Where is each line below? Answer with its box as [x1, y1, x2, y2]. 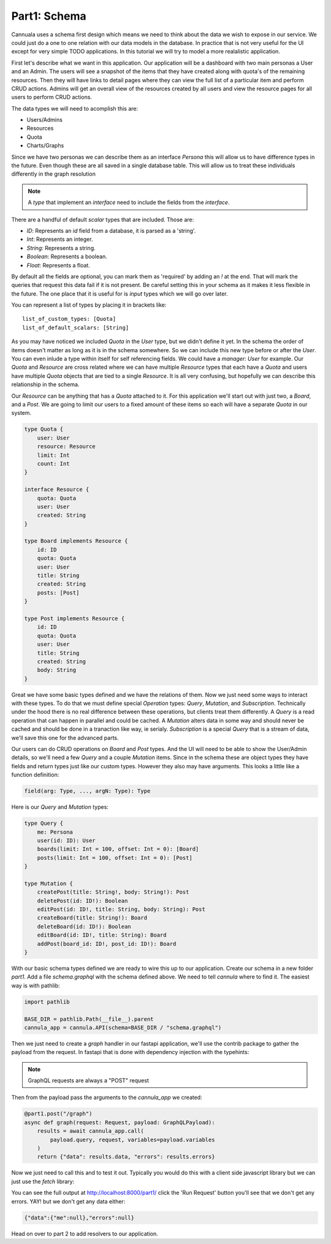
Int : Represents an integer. [26, 235, 93, 243]
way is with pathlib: [11, 982, 61, 989]
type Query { [24, 820, 64, 827]
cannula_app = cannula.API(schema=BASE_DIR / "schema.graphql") [24, 1024, 222, 1031]
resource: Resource [37, 443, 96, 450]
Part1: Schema [11, 9, 87, 23]
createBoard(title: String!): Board [37, 915, 147, 921]
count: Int [37, 460, 70, 467]
